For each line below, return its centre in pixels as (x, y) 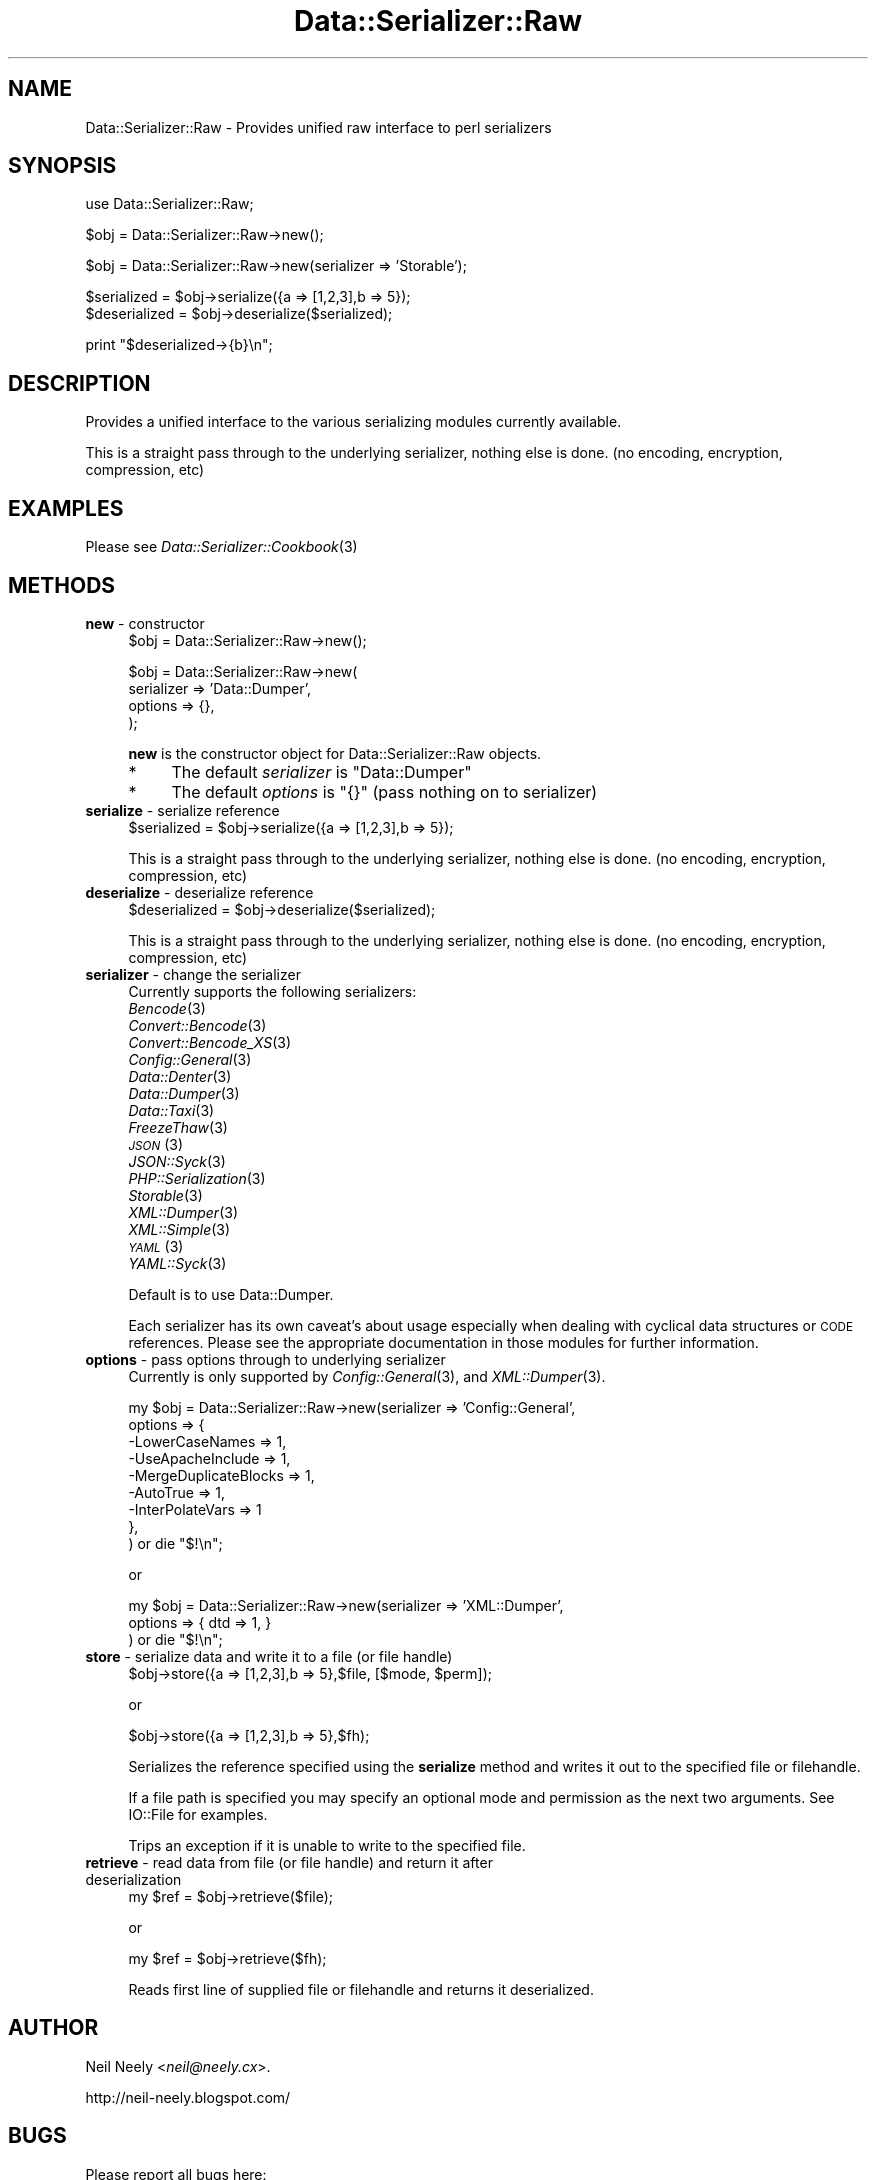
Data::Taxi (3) (171, 1110)
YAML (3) (156, 1246)
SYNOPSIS (62, 166)
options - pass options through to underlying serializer (265, 1359)
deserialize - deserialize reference (199, 892)
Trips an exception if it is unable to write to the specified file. (327, 1845)
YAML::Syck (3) (177, 1263)
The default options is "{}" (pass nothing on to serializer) (384, 791)
